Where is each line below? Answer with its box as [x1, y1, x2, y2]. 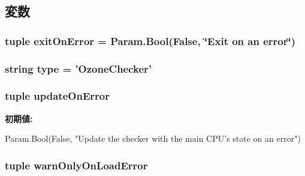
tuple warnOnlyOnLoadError [5, 157, 148, 172]
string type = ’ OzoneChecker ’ [5, 61, 152, 76]
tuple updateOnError [5, 88, 110, 103]
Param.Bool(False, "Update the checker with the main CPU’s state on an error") [5, 132, 301, 145]
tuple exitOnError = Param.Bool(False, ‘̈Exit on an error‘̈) [5, 33, 296, 48]
